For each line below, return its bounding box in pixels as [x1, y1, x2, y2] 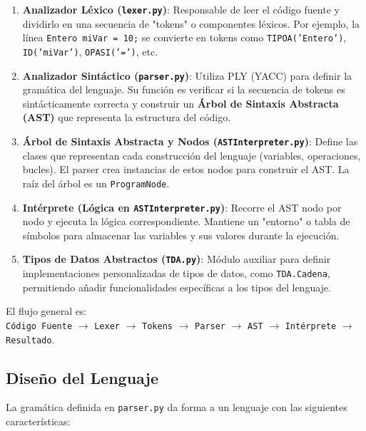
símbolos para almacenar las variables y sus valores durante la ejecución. [22, 227, 340, 242]
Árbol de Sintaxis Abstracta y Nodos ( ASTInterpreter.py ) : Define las [22, 134, 358, 148]
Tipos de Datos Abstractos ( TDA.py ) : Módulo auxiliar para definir [22, 251, 331, 266]
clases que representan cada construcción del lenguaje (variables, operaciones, [22, 147, 361, 162]
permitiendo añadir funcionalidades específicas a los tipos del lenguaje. [22, 279, 331, 294]
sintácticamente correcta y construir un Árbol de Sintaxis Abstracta [22, 95, 339, 110]
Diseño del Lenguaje [6, 366, 158, 388]
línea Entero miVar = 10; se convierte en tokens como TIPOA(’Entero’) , [22, 30, 347, 45]
